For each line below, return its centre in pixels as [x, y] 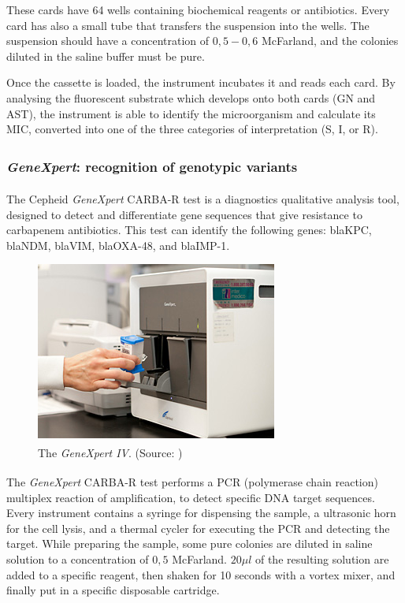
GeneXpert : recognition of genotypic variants [152, 167]
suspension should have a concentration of [108, 41]
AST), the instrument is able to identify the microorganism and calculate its [191, 113]
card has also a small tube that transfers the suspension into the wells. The [188, 25]
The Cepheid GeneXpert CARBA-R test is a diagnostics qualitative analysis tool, [203, 199]
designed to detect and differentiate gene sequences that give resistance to [184, 214]
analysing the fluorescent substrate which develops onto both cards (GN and [191, 97]
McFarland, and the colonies [330, 41]
